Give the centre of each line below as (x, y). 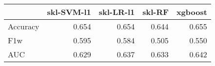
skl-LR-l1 (117, 12)
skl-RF (156, 12)
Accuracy (24, 26)
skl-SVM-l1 (69, 12)
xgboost (192, 12)
